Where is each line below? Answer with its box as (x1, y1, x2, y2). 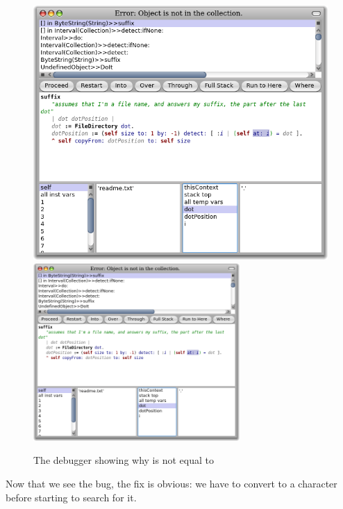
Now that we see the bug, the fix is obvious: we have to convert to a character (6, 476, 337, 491)
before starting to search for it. (6, 490, 137, 504)
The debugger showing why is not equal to (33, 453, 214, 467)
